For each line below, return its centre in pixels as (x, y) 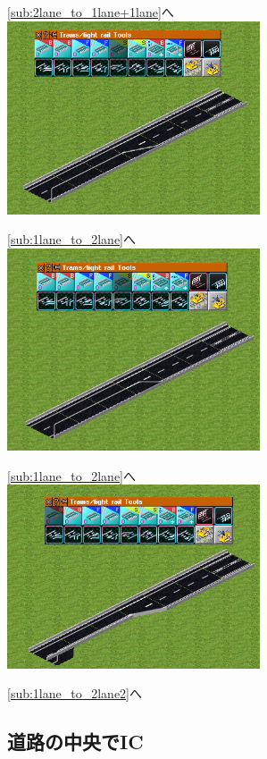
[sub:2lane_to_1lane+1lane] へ (91, 12)
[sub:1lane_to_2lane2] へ (75, 693)
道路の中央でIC (75, 742)
